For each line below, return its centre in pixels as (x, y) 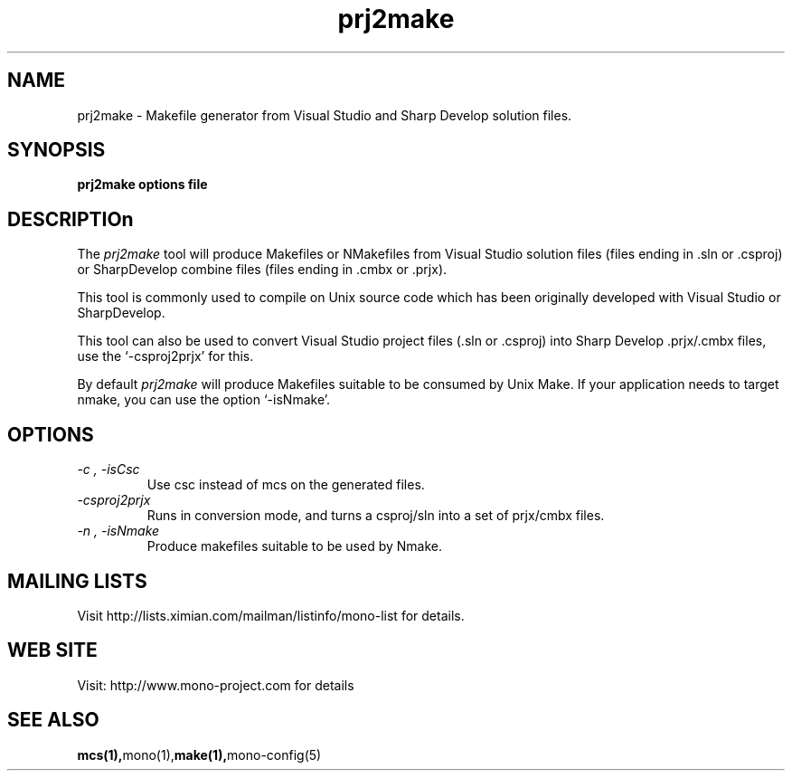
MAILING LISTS (77, 581)
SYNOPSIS (57, 150)
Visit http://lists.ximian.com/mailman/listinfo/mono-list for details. (271, 615)
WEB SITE (52, 650)
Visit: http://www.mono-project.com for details (216, 685)
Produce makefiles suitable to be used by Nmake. (294, 546)
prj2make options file (142, 185)
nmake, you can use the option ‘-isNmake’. (203, 400)
